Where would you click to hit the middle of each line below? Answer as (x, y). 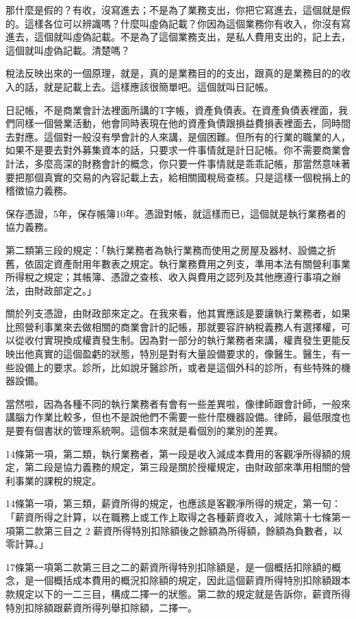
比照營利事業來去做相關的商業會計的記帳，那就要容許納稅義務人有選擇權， (173, 326)
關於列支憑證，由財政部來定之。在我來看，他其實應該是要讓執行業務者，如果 (178, 313)
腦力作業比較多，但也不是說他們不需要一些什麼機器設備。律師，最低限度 (178, 417)
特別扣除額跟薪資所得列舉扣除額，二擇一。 (101, 607)
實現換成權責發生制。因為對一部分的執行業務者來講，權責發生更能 (192, 340)
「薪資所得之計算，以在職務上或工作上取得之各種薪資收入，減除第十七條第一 (178, 517)
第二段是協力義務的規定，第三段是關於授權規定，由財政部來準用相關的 (182, 467)
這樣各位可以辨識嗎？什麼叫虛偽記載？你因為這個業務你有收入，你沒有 (182, 23)
